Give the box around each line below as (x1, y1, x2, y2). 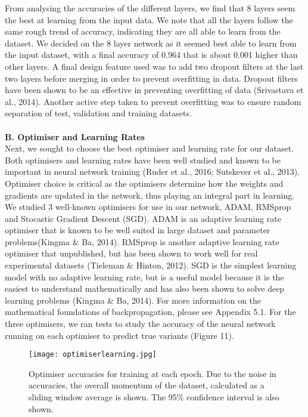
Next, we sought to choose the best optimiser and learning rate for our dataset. (5, 142, 294, 155)
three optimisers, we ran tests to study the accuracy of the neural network (5, 317, 276, 330)
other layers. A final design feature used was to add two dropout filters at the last (5, 60, 304, 72)
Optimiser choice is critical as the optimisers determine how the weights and (5, 177, 284, 189)
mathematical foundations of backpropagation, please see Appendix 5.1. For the (5, 305, 296, 318)
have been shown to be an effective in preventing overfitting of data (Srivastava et (5, 84, 304, 96)
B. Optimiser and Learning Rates (5, 130, 145, 143)
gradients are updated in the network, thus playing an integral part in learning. (5, 189, 295, 201)
